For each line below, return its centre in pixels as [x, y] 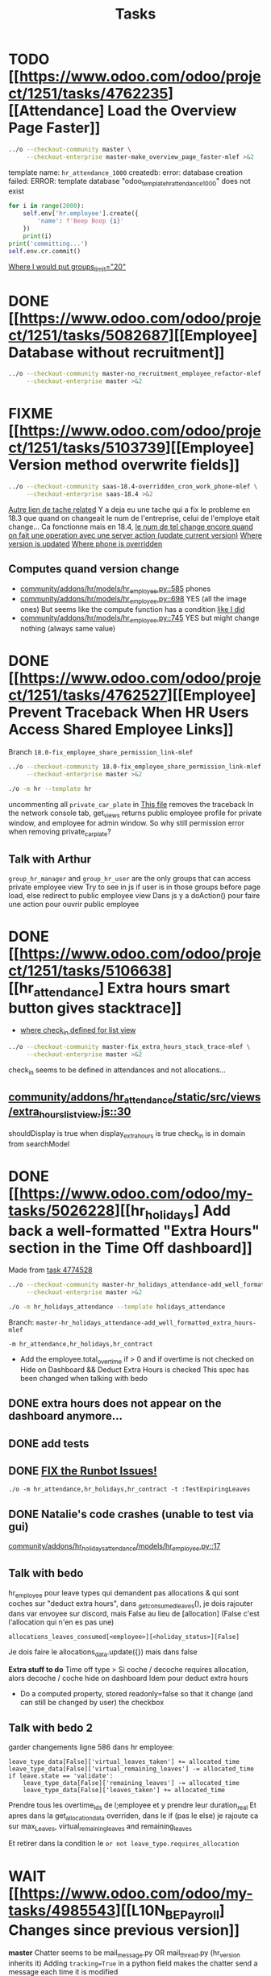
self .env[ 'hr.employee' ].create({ [81, 214]
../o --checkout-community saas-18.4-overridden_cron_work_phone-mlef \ [133, 487]
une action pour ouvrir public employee [74, 904]
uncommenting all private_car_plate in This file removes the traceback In [131, 804]
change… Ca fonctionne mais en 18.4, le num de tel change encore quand [131, 526]
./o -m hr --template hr [50, 788]
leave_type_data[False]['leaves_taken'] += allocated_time [124, 1790]
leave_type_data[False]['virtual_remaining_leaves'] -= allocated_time [131, 1769]
